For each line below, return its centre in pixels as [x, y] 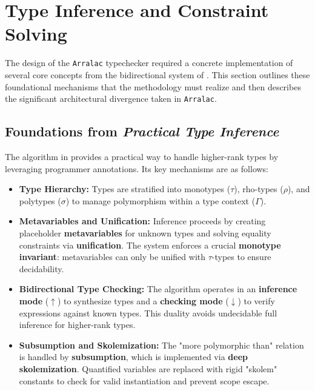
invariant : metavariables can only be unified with [112, 257]
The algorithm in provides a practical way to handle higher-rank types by [142, 157]
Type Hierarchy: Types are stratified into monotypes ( [125, 189]
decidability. [41, 268]
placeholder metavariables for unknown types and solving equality [145, 232]
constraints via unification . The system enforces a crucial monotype [150, 245]
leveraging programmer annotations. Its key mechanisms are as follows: [137, 168]
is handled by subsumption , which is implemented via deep [133, 357]
